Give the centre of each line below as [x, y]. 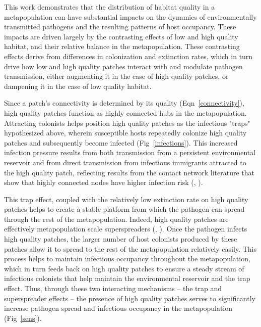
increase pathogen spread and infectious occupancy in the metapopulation [118, 308]
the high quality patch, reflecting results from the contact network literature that [129, 172]
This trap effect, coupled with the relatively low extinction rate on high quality [126, 199]
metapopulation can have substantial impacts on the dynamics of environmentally [130, 16]
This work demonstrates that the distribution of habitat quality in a [110, 7]
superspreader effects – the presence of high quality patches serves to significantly [130, 298]
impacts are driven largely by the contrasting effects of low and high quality [121, 36]
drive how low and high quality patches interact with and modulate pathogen [123, 66]
